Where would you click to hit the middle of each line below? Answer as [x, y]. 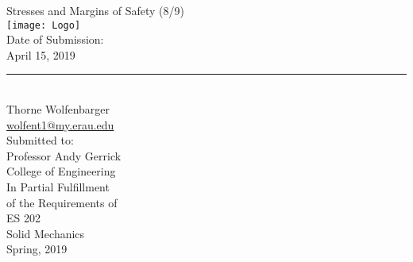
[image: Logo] [44, 25]
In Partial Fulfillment [58, 187]
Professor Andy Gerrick [64, 155]
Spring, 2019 [37, 249]
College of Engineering [61, 171]
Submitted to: [40, 140]
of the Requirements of [62, 202]
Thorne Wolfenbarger [58, 109]
